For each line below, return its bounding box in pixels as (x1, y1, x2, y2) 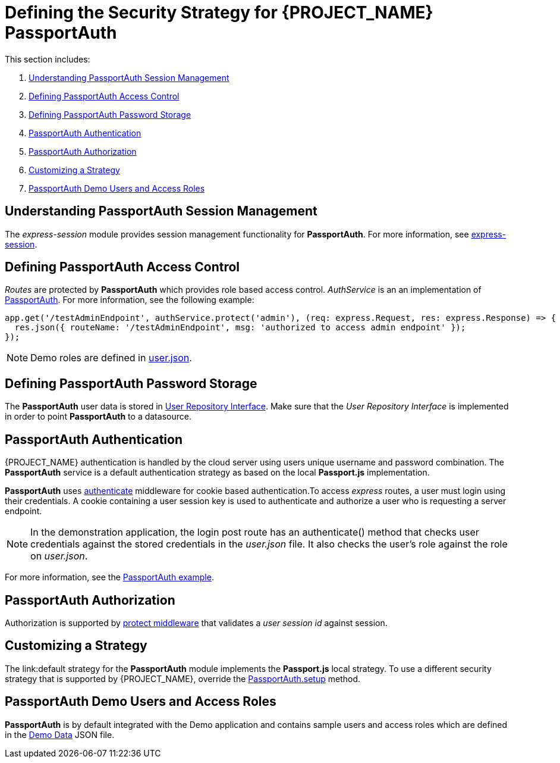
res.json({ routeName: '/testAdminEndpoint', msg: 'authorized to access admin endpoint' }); (14, 323, 466, 333)
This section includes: (5, 54, 90, 64)
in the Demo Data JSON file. (5, 729, 115, 740)
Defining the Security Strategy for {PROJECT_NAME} (5, 2, 433, 23)
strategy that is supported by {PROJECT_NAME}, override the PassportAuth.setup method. (5, 673, 361, 684)
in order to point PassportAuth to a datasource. (5, 411, 191, 422)
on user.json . (30, 550, 88, 562)
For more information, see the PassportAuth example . (5, 572, 214, 583)
